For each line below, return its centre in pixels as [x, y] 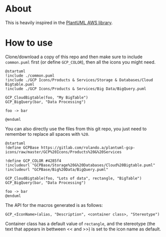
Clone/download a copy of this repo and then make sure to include [74, 57]
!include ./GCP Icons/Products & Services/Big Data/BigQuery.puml [76, 89]
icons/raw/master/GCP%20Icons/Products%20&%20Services [63, 152]
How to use [29, 43]
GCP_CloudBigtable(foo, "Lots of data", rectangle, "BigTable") [73, 178]
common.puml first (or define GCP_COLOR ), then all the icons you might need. [80, 62]
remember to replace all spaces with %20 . [47, 134]
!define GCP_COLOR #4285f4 [33, 161]
